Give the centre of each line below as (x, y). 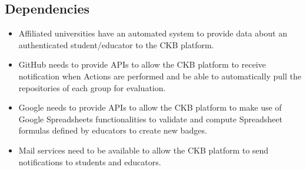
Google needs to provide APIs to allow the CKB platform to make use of (150, 107)
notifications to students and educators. (90, 161)
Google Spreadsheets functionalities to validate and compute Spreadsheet (150, 119)
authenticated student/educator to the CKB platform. (116, 44)
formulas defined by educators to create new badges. (113, 130)
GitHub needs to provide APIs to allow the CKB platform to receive (142, 64)
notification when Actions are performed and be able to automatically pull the (160, 76)
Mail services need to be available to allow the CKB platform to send (144, 150)
